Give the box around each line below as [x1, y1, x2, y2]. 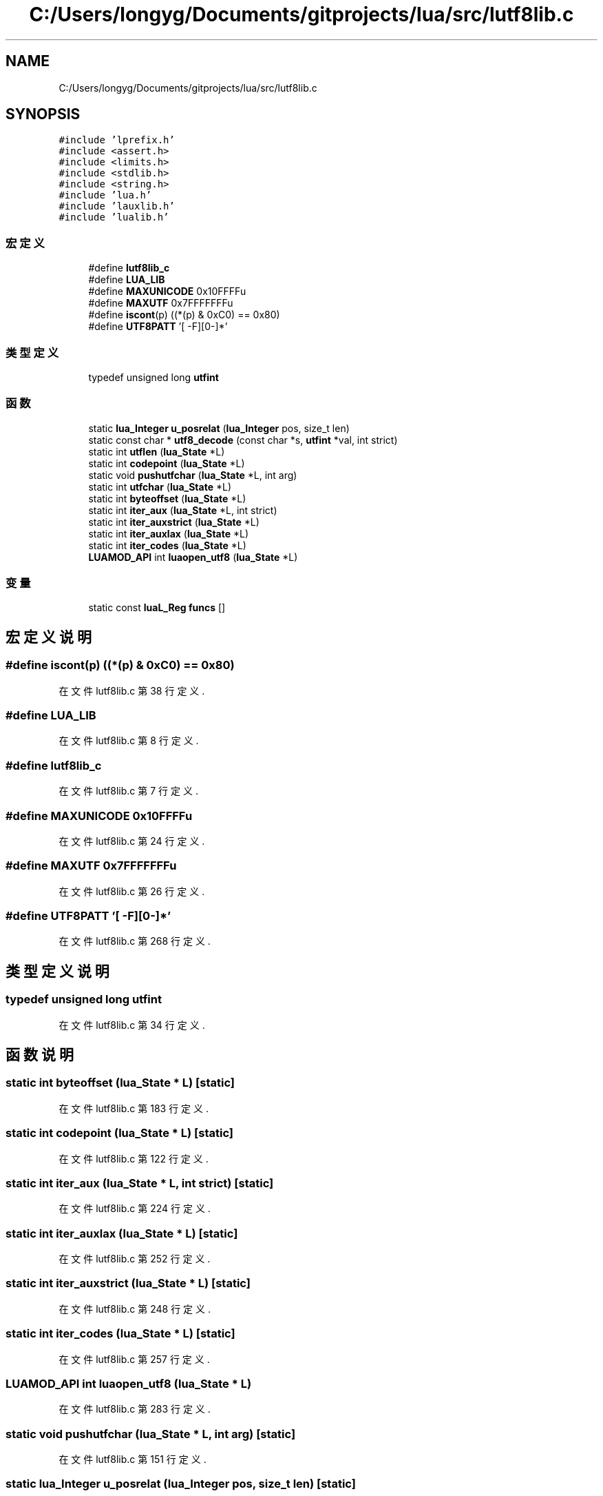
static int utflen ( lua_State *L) [88, 445, 225, 458]
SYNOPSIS [6, 105, 81, 123]
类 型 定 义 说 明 [6, 962, 109, 980]
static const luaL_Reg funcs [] [88, 602, 226, 614]
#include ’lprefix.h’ [59, 134, 175, 146]
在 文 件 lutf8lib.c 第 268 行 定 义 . [59, 935, 211, 947]
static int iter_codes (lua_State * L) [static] [6, 1326, 235, 1341]
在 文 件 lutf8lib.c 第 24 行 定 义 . [59, 834, 205, 847]
